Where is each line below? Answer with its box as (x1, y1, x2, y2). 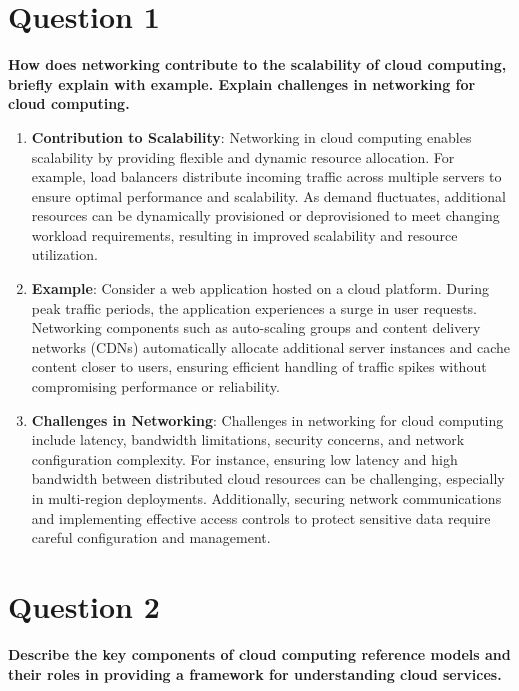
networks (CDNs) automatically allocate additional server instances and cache (31, 336, 511, 357)
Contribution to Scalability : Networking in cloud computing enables (31, 126, 472, 147)
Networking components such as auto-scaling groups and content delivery (31, 317, 481, 338)
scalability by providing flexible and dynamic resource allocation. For (31, 146, 455, 167)
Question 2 (8, 585, 160, 626)
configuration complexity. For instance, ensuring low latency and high (31, 448, 458, 469)
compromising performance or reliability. (31, 376, 280, 397)
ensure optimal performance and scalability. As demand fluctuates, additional (31, 185, 506, 206)
